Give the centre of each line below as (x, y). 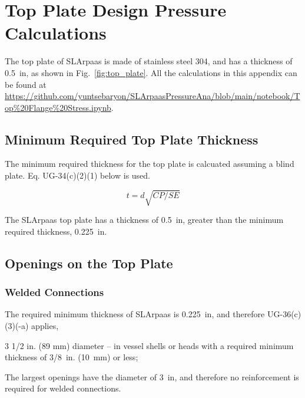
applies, (45, 325)
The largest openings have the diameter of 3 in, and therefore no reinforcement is (152, 376)
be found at (26, 84)
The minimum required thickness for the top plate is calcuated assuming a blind (150, 164)
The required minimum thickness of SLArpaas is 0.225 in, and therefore (135, 314)
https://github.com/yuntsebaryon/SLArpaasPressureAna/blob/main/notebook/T (152, 96)
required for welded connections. (63, 388)
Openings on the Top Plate (89, 263)
